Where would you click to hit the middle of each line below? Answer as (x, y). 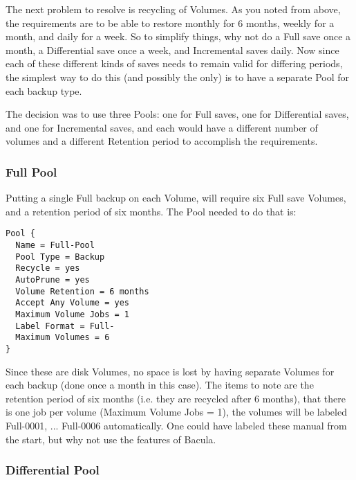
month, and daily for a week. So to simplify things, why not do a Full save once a (178, 36)
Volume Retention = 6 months (82, 291)
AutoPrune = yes (53, 279)
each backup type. (44, 90)
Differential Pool (53, 470)
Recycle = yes (48, 268)
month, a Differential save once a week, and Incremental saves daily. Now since (172, 50)
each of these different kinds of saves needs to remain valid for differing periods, (174, 63)
